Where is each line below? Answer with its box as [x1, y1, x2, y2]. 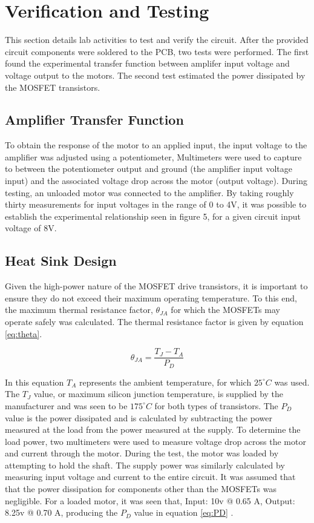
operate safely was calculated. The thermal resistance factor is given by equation [5, 315, 304, 328]
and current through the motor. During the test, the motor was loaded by [5, 447, 279, 459]
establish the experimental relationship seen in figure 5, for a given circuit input [5, 209, 301, 222]
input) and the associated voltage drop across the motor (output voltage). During [5, 174, 308, 187]
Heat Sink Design [5, 251, 117, 270]
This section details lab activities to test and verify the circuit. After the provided [5, 33, 309, 46]
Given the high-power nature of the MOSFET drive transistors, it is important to [5, 280, 308, 292]
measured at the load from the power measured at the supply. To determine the [5, 423, 301, 436]
